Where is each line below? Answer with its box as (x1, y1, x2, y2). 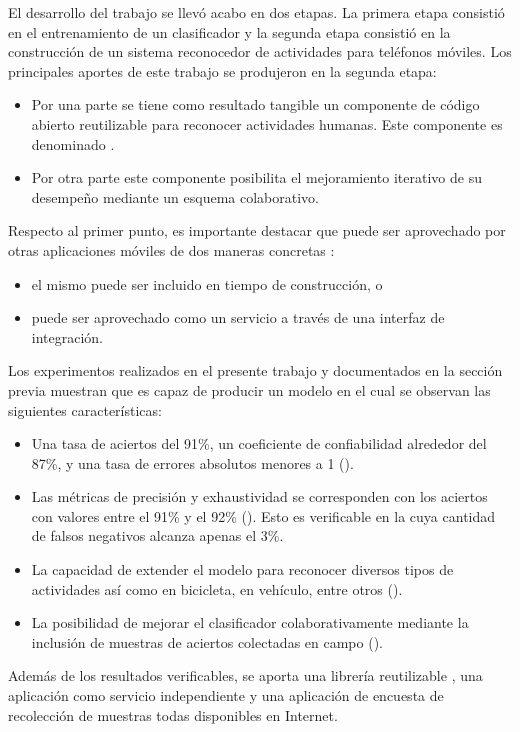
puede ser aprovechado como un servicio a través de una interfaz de (31, 307, 445, 328)
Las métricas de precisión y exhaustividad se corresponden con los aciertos (31, 486, 488, 507)
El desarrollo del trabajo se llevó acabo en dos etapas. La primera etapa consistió (8, 2, 505, 22)
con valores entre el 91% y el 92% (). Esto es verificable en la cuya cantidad (31, 505, 496, 526)
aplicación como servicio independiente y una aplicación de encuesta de (8, 685, 444, 706)
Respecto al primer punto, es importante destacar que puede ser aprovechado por (8, 220, 506, 241)
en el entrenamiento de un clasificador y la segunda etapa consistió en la (8, 21, 451, 42)
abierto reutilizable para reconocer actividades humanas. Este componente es (31, 113, 503, 134)
